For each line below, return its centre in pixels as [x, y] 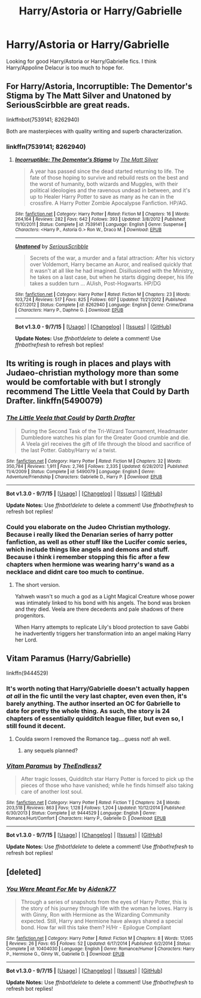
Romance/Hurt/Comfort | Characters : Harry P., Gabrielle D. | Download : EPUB [86, 819]
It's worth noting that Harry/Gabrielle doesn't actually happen [98, 688]
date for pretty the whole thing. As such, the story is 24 [88, 711]
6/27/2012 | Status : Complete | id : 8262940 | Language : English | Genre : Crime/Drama [104, 305]
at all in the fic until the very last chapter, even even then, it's [97, 696]
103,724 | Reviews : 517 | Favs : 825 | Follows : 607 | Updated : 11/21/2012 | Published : [101, 300]
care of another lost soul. [52, 792]
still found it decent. [36, 726]
